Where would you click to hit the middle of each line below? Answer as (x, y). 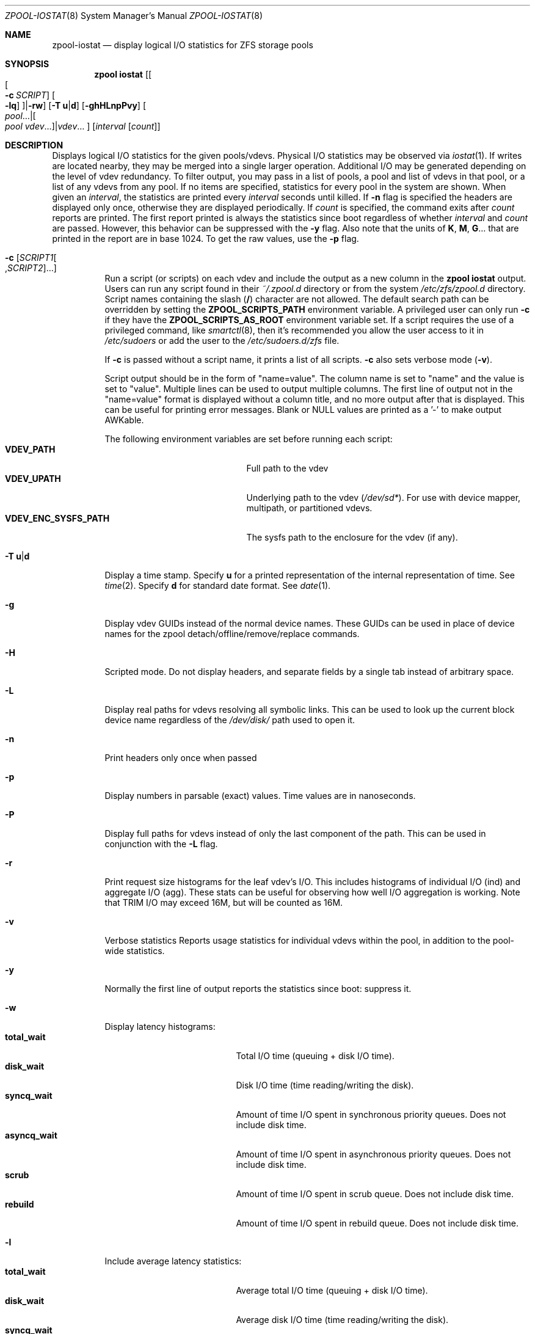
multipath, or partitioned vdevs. (309, 508)
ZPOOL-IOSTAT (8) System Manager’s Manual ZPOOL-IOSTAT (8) (134, 16)
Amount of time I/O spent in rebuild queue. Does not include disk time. (377, 1223)
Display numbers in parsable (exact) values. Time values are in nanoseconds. (260, 796)
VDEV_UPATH (33, 479)
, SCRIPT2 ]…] (31, 268)
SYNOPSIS (27, 64)
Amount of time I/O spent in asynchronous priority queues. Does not (373, 1154)
